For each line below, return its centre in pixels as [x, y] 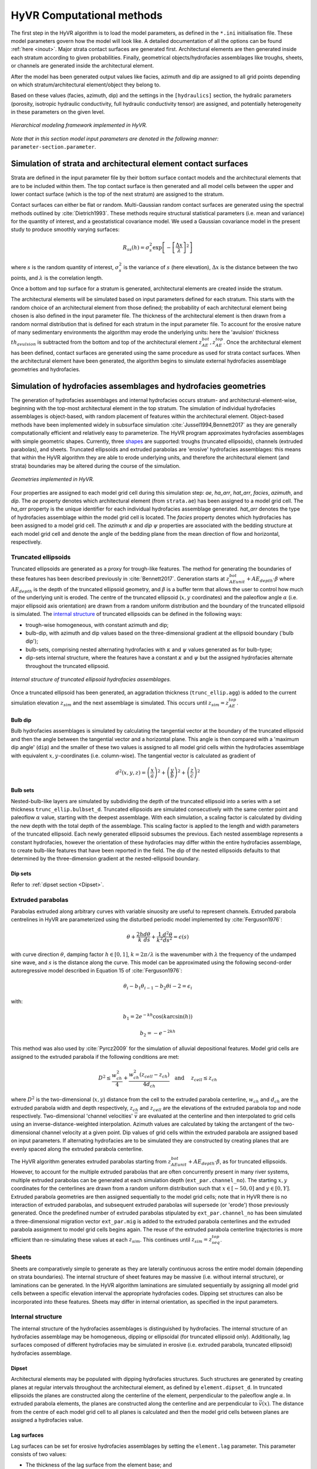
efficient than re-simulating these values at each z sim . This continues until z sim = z [112, 1240]
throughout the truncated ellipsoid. [68, 666]
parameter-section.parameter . [53, 147]
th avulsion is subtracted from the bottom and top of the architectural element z [107, 343]
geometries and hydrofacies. [45, 369]
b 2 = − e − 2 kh [158, 1033]
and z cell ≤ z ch [196, 1079]
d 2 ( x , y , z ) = [131, 772]
